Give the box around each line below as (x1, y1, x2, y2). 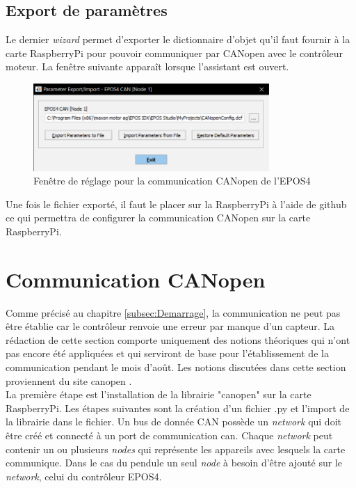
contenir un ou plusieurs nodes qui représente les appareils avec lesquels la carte (6, 441, 346, 456)
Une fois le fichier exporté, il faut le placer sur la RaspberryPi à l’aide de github (6, 196, 347, 211)
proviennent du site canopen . (6, 373, 132, 388)
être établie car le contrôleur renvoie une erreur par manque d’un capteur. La (6, 319, 335, 333)
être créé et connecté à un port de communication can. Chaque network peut (6, 428, 333, 443)
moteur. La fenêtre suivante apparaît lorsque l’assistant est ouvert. (6, 59, 289, 74)
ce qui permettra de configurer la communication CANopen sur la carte (6, 210, 311, 225)
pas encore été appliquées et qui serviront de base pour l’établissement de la (6, 346, 329, 361)
